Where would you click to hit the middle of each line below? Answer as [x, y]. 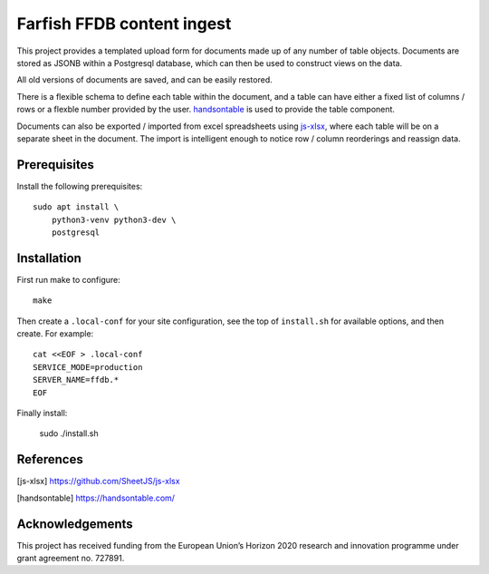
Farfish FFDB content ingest [124, 24]
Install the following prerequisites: [80, 186]
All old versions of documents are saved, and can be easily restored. [145, 80]
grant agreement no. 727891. [71, 558]
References [50, 459]
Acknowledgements [75, 524]
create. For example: [55, 334]
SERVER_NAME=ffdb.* [76, 380]
